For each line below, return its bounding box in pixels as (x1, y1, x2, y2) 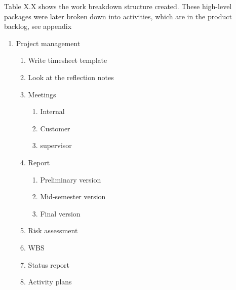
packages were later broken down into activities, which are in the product (4, 11, 232, 21)
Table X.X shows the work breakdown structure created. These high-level (4, 1, 232, 11)
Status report (28, 259, 70, 270)
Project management (16, 38, 81, 48)
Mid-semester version (40, 191, 106, 202)
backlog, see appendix (4, 21, 72, 31)
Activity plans (28, 276, 72, 287)
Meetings (28, 89, 56, 99)
